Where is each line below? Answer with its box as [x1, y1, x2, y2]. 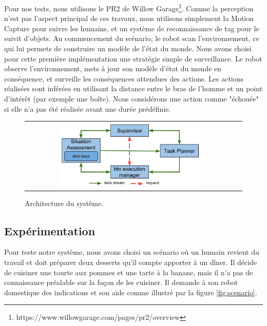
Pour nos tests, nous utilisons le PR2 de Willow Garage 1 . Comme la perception [4, 2, 254, 13]
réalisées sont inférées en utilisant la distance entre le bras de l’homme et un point [4, 83, 263, 94]
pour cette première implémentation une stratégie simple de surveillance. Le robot [4, 53, 262, 64]
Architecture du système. [25, 197, 104, 208]
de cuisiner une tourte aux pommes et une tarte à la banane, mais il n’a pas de [4, 267, 253, 277]
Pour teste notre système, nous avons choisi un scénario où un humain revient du [4, 247, 259, 257]
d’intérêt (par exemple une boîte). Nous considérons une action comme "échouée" [4, 93, 259, 104]
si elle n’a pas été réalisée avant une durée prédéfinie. [4, 103, 171, 114]
